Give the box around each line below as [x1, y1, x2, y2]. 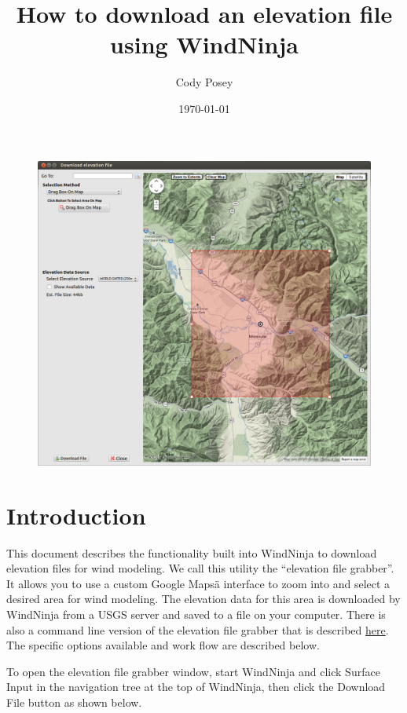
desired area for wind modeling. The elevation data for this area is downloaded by [6, 591, 401, 607]
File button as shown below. [6, 693, 142, 710]
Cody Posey [175, 74, 233, 90]
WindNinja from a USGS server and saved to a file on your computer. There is [6, 605, 386, 622]
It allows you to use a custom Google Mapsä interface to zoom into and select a [6, 575, 390, 591]
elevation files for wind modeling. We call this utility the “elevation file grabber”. [6, 560, 394, 576]
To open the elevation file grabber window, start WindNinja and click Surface [6, 663, 380, 679]
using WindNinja [110, 28, 299, 60]
